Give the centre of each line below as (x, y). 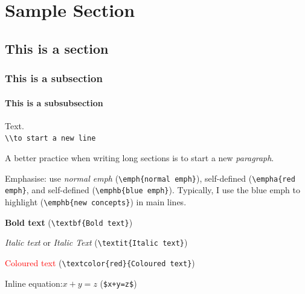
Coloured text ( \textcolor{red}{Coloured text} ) (100, 262)
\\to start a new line (50, 139)
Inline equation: (34, 283)
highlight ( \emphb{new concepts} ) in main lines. (96, 201)
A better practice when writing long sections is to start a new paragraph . (140, 158)
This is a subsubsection (54, 102)
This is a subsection (54, 78)
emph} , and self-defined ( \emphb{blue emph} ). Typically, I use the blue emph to (152, 190)
